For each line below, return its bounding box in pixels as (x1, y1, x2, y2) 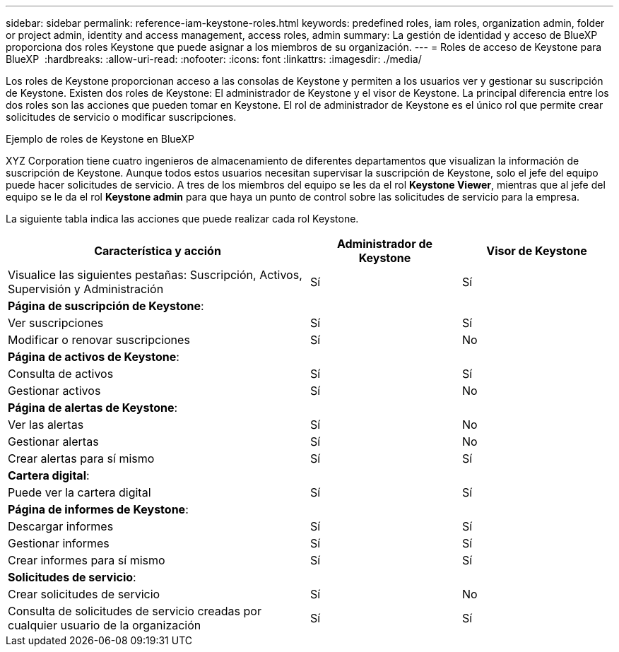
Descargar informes (8, 519, 114, 533)
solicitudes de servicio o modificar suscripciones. (6, 111, 237, 123)
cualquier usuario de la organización (8, 618, 201, 632)
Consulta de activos (8, 367, 114, 381)
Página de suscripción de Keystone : (8, 299, 204, 313)
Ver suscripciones (8, 316, 104, 330)
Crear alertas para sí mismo (8, 451, 155, 466)
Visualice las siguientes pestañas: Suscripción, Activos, (8, 268, 302, 282)
